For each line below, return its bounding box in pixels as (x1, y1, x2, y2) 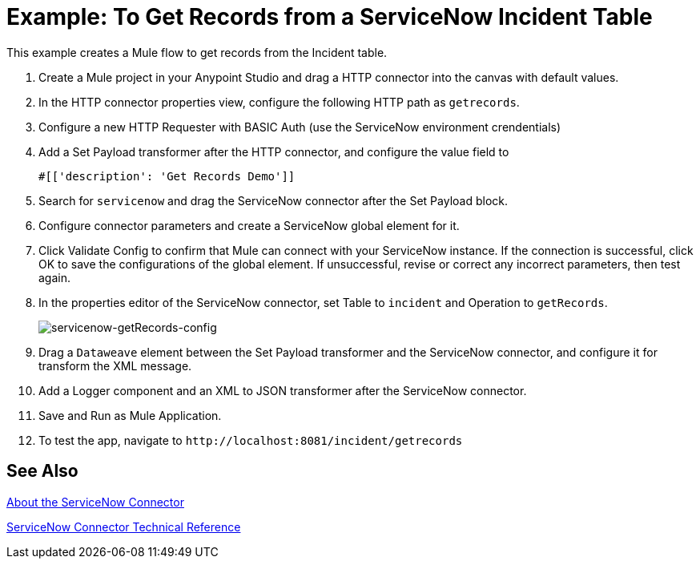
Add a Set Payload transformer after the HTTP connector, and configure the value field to (38, 144, 509, 159)
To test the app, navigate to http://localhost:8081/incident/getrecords (38, 433, 463, 447)
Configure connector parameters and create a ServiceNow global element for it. (38, 218, 460, 232)
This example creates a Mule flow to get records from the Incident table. (6, 45, 388, 59)
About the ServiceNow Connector (6, 494, 184, 509)
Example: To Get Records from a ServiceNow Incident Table (6, 3, 653, 30)
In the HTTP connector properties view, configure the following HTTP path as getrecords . (38, 95, 520, 109)
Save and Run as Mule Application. (38, 408, 222, 422)
